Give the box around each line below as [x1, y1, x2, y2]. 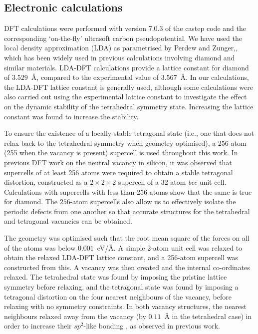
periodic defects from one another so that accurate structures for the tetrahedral [4, 206, 250, 216]
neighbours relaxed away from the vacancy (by [4, 311, 146, 321]
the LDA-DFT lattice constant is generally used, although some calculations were [4, 81, 253, 92]
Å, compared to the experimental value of [31, 72, 159, 82]
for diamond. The [4, 196, 58, 207]
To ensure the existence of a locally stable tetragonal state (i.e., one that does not [4, 128, 255, 138]
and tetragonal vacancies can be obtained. [4, 216, 132, 226]
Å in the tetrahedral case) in [164, 311, 252, 321]
